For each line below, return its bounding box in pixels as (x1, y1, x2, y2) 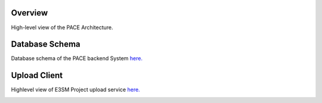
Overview (11, 8, 48, 18)
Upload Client (11, 70, 63, 80)
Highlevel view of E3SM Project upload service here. (11, 86, 140, 93)
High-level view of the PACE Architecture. (11, 24, 113, 31)
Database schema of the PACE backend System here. (11, 55, 143, 62)
